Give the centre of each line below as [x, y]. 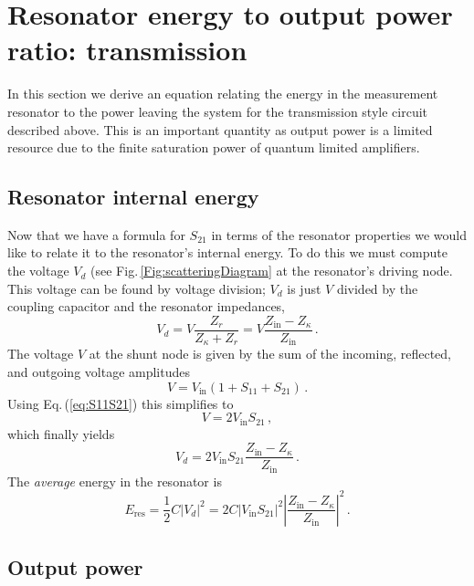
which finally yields [61, 433]
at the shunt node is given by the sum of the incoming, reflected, [270, 354]
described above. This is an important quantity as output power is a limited [220, 129]
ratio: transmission [127, 50]
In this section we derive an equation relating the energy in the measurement [223, 94]
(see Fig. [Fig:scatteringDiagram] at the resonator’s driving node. [272, 271]
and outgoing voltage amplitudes [99, 371]
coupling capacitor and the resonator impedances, [147, 306]
